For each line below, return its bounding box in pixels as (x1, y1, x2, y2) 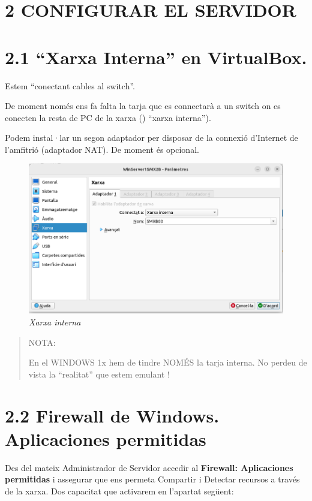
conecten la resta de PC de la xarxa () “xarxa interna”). (5, 111, 211, 123)
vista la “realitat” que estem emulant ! (28, 367, 170, 380)
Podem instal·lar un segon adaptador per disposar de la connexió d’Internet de (5, 131, 298, 144)
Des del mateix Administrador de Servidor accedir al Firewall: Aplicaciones (5, 461, 293, 473)
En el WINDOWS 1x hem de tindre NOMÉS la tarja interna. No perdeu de (28, 356, 307, 369)
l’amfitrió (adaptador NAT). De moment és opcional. (5, 143, 199, 155)
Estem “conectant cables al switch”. (5, 79, 135, 92)
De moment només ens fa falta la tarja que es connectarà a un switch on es (5, 99, 281, 112)
